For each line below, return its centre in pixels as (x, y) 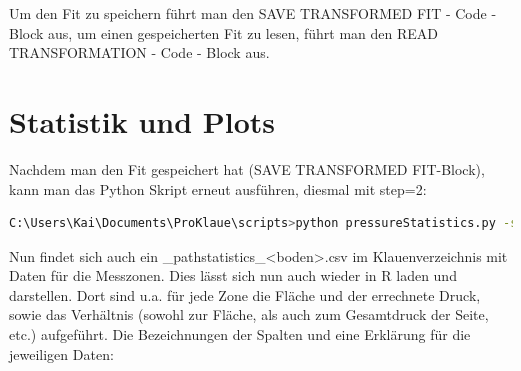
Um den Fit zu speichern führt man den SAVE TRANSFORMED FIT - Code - (253, 13)
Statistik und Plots (142, 120)
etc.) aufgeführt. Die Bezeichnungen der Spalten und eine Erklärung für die (240, 334)
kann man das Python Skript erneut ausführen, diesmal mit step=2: (218, 188)
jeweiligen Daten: (61, 353)
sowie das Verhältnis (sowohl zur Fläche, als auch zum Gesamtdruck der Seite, (249, 314)
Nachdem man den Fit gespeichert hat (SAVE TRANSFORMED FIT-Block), (247, 168)
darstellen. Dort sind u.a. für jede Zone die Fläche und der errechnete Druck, (245, 294)
